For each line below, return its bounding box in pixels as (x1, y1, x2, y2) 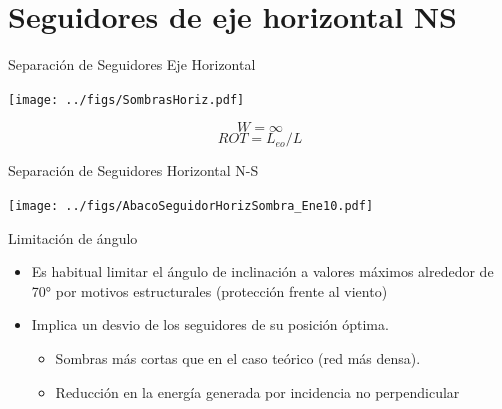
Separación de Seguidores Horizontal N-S (8, 160, 259, 181)
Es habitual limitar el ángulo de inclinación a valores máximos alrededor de (31, 261, 494, 282)
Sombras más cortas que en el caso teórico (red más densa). (55, 348, 421, 368)
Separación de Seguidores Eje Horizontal (8, 54, 256, 75)
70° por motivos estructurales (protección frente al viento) (31, 280, 388, 301)
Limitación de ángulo (8, 227, 138, 248)
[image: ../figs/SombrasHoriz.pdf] (8, 92, 245, 107)
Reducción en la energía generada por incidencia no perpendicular (55, 381, 460, 402)
